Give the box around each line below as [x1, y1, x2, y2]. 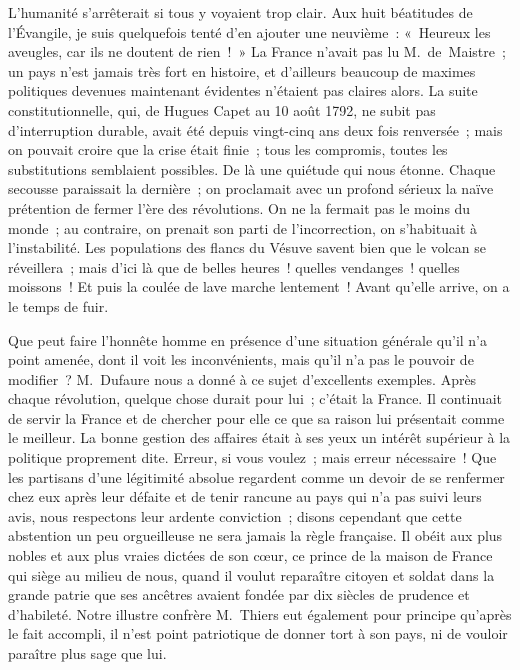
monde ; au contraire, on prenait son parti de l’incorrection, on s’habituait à [8, 217, 478, 238]
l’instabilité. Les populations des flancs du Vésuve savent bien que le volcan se [8, 237, 486, 258]
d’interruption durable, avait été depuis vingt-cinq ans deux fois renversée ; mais [8, 119, 503, 140]
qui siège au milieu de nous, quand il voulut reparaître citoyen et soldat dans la [8, 564, 495, 585]
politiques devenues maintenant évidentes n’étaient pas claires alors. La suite [8, 80, 478, 101]
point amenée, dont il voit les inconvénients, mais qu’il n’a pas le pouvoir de [8, 349, 474, 370]
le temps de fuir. [8, 295, 109, 316]
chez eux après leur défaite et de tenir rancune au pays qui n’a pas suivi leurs [8, 486, 482, 507]
